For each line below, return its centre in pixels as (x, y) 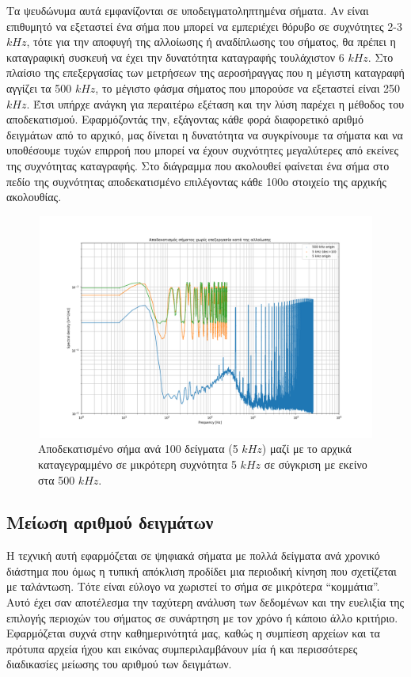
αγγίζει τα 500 (39, 87)
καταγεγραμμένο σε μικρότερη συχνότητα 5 (137, 464)
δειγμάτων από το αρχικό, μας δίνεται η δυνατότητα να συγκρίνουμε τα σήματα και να (205, 134)
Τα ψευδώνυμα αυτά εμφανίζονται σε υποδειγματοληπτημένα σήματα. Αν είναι (188, 10)
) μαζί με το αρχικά (306, 449)
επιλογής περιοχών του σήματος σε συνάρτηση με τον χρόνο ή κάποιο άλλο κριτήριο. (202, 617)
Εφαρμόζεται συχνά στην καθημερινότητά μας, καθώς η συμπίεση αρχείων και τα (193, 633)
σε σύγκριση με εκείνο (316, 464)
